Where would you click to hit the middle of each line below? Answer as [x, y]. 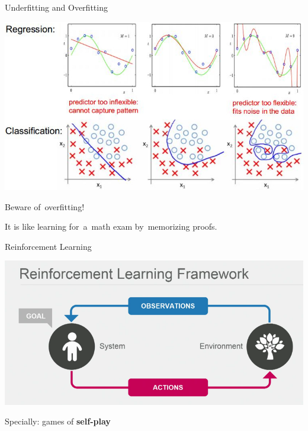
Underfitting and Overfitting [56, 7]
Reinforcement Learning [48, 246]
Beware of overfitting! [45, 206]
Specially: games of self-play [58, 421]
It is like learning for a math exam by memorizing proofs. [111, 226]
